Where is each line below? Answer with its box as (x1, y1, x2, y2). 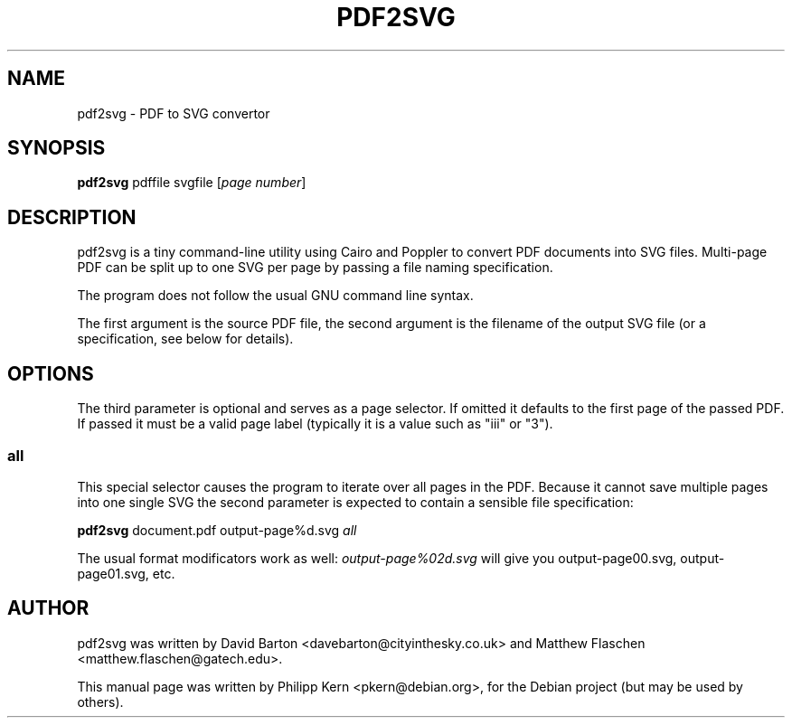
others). (77, 693, 124, 710)
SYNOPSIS (7, 137, 106, 160)
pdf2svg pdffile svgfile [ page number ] (77, 174, 306, 191)
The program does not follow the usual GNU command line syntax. (77, 287, 474, 304)
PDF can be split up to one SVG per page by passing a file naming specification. (77, 259, 553, 276)
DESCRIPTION (7, 205, 137, 229)
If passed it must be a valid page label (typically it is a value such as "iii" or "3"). (77, 416, 553, 432)
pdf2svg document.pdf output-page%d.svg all (77, 522, 357, 538)
